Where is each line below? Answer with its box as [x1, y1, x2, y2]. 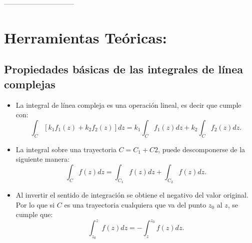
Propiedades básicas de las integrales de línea [4, 61, 243, 77]
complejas [4, 76, 55, 91]
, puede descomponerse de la [158, 144, 245, 154]
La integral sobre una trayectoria [15, 144, 116, 154]
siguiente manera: [15, 154, 69, 164]
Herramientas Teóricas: [4, 27, 167, 47]
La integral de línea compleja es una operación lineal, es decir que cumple [15, 99, 241, 110]
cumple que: [15, 209, 53, 220]
